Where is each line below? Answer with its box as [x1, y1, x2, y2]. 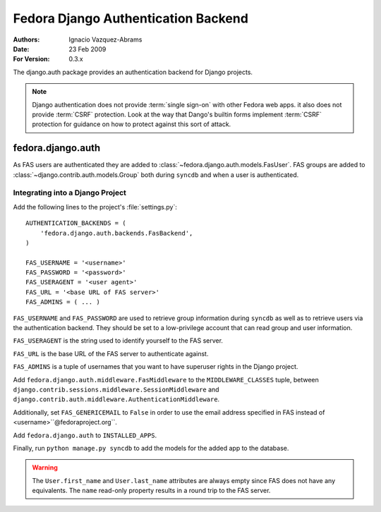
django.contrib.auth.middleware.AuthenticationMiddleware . [13, 395, 220, 403]
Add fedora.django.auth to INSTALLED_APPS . [13, 431, 157, 439]
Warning [32, 463, 58, 472]
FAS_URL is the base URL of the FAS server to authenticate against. [13, 349, 209, 358]
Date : [13, 44, 30, 53]
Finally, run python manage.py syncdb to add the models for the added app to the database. [13, 444, 289, 452]
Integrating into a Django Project [13, 188, 127, 197]
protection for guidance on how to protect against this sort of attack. [32, 120, 231, 128]
